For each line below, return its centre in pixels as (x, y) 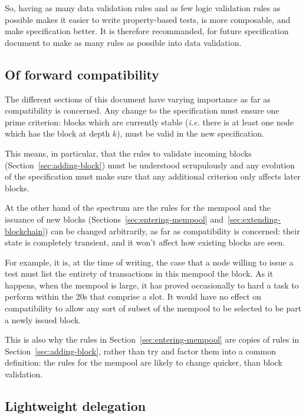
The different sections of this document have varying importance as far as (138, 99)
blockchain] (25, 230)
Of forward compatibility (82, 74)
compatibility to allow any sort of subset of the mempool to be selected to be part (153, 308)
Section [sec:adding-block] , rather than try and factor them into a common (140, 351)
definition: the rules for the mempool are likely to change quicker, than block (144, 362)
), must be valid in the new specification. (190, 133)
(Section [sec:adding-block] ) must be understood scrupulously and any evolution (150, 165)
